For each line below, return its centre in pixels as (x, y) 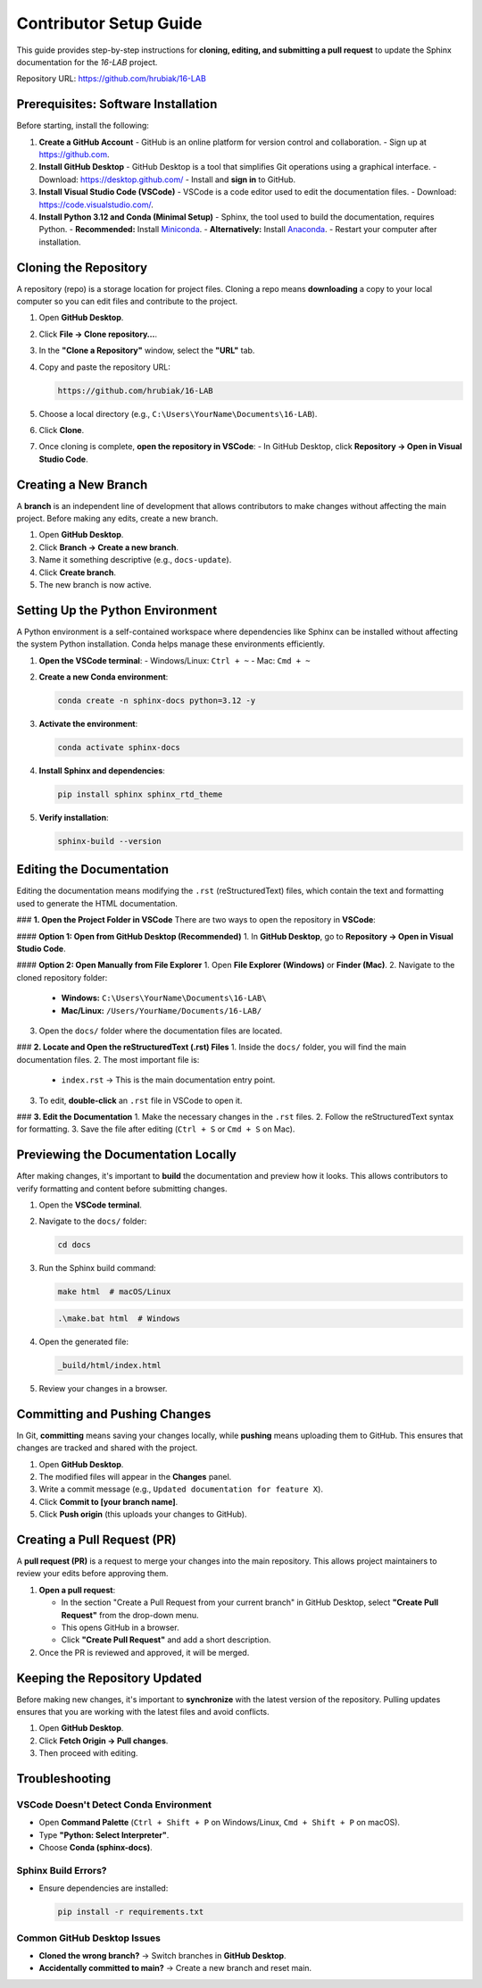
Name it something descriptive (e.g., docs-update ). (135, 560)
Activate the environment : (88, 724)
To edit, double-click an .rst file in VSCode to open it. (141, 1100)
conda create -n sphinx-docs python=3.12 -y (157, 701)
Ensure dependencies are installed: (104, 1888)
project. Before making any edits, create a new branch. (117, 519)
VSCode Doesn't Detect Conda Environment (114, 1805)
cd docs (74, 1245)
